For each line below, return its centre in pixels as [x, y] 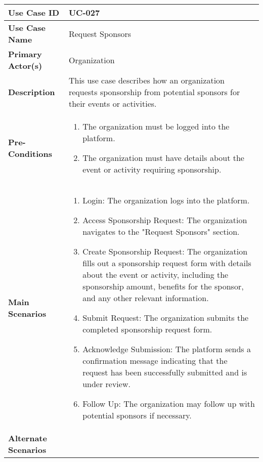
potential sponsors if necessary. [137, 415]
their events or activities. [113, 103]
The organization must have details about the [163, 158]
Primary [25, 54]
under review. [106, 384]
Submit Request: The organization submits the [166, 318]
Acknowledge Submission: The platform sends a [167, 349]
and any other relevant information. [146, 298]
